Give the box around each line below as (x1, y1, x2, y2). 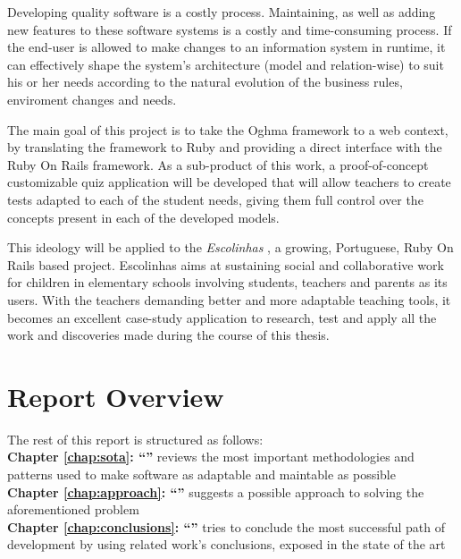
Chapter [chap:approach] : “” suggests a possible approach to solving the (7, 482, 424, 501)
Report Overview (7, 377, 224, 414)
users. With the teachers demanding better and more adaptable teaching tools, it (7, 290, 451, 309)
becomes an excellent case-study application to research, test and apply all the (7, 308, 437, 326)
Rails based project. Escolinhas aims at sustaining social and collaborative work (7, 255, 444, 274)
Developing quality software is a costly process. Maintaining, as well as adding (7, 3, 436, 21)
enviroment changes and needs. (7, 89, 177, 108)
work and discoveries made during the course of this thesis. (7, 326, 330, 344)
